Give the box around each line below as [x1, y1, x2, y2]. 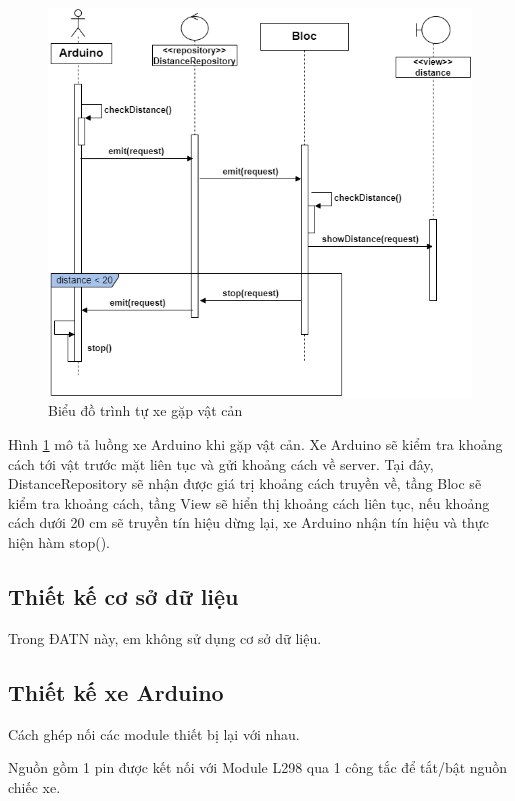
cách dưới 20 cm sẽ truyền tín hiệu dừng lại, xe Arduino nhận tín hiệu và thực [8, 512, 489, 533]
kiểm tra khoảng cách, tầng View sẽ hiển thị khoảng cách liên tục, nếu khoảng [8, 492, 490, 513]
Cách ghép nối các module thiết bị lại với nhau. [8, 723, 300, 744]
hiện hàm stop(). [8, 531, 110, 552]
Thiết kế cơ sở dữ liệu [8, 580, 239, 611]
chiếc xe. [8, 776, 61, 797]
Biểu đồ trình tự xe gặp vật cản [48, 400, 243, 421]
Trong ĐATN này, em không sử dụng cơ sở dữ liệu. [8, 627, 322, 648]
